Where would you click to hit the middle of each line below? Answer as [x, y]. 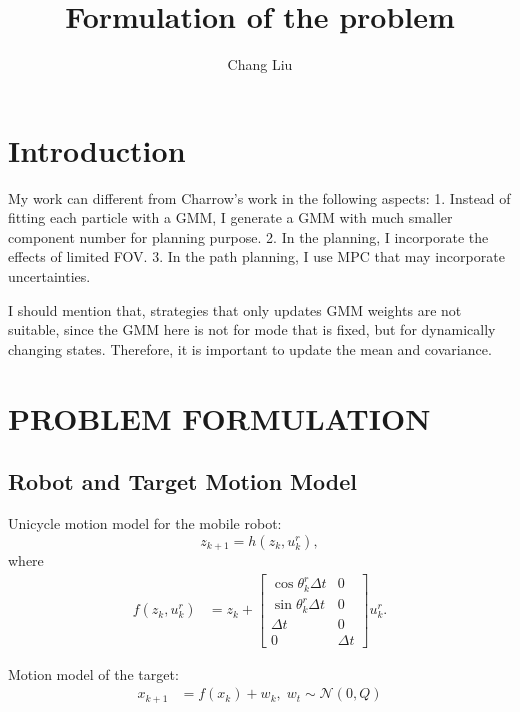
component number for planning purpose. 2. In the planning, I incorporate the [248, 236]
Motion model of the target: [93, 673]
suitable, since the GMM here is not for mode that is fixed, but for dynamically [252, 329]
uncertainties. [49, 276]
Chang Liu [260, 64]
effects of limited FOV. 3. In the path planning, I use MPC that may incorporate [256, 256]
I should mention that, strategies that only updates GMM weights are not [235, 309]
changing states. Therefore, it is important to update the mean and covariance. [250, 348]
